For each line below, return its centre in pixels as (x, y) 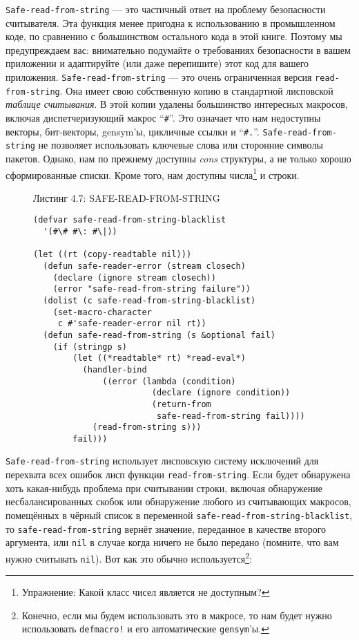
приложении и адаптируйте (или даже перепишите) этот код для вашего (157, 63)
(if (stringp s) (90, 347)
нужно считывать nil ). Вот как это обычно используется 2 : (129, 557)
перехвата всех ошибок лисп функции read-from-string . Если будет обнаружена (178, 474)
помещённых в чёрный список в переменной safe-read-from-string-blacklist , (179, 515)
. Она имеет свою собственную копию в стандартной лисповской (196, 90)
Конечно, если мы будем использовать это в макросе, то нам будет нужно (177, 615)
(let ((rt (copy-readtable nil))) (113, 255)
